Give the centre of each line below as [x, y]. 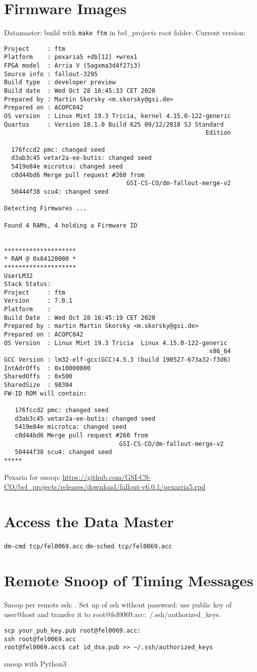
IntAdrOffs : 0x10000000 [47, 368]
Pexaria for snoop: [32, 477]
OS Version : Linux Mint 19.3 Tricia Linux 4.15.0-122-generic [116, 343]
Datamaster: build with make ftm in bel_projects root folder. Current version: [125, 33]
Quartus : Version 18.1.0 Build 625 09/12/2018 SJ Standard [114, 124]
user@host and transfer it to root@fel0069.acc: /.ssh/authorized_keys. [113, 614]
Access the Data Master [89, 521]
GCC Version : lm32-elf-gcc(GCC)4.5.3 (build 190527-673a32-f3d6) [118, 360]
